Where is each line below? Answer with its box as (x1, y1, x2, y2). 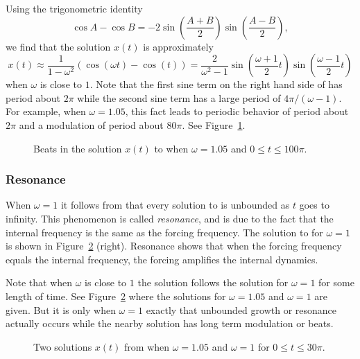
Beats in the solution (33, 141, 122, 155)
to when (154, 141, 189, 155)
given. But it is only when (6, 302, 116, 317)
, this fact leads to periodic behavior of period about (125, 104, 349, 119)
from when (124, 339, 170, 353)
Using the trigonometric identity (6, 1, 143, 15)
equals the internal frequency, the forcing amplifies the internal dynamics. (6, 252, 318, 266)
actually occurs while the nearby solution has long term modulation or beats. (6, 316, 334, 331)
